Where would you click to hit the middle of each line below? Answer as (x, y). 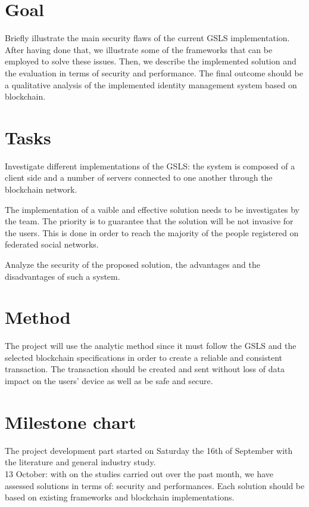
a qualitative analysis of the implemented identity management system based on (151, 84)
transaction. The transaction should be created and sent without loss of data (145, 369)
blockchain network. (41, 189)
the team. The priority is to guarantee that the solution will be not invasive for (149, 221)
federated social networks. (52, 244)
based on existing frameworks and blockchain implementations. (120, 497)
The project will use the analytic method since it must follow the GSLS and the (151, 346)
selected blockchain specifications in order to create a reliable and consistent (144, 357)
